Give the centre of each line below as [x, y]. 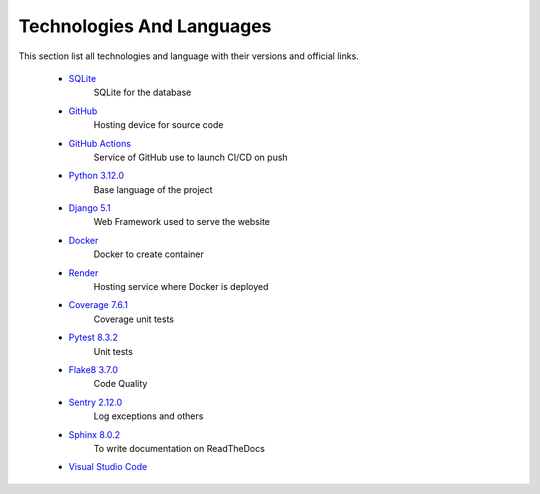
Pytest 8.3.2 [93, 337]
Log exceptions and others [148, 416]
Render [83, 272]
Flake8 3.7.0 [93, 369]
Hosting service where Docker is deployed [181, 287]
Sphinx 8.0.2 [94, 434]
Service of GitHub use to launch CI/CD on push [191, 157]
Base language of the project [153, 189]
